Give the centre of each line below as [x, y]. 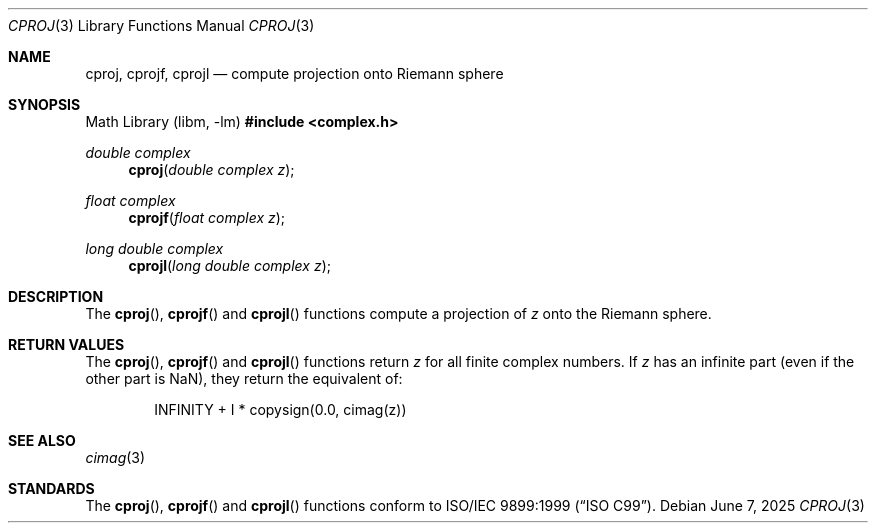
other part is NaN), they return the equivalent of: [244, 378]
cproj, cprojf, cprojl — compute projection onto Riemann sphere [294, 73]
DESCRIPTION [56, 296]
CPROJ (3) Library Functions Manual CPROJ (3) [161, 25]
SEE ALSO [42, 440]
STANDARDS [51, 488]
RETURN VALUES [66, 344]
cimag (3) [115, 457]
